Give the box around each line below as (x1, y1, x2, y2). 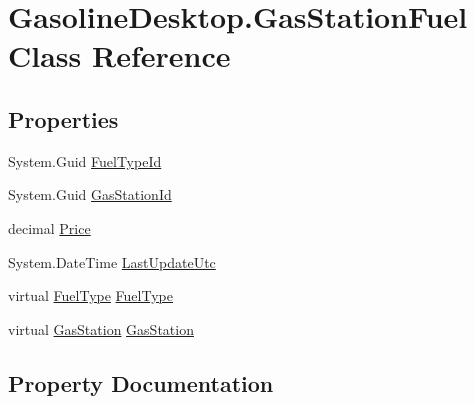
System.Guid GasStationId (8, 184, 172, 205)
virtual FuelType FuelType (8, 285, 173, 306)
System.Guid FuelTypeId (8, 150, 162, 171)
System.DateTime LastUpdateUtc (8, 251, 216, 272)
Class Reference (8, 35, 231, 76)
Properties (8, 103, 119, 134)
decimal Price (8, 217, 91, 238)
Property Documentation (8, 367, 274, 398)
